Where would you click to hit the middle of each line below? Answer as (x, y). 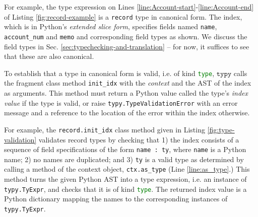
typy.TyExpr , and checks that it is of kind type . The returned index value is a (125, 189)
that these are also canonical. (49, 56)
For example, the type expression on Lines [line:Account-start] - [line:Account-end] (129, 7)
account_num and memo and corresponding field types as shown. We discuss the (126, 36)
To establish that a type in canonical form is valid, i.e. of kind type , (109, 73)
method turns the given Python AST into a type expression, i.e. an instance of (125, 179)
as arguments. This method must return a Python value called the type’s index (126, 93)
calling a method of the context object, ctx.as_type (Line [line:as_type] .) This (127, 169)
